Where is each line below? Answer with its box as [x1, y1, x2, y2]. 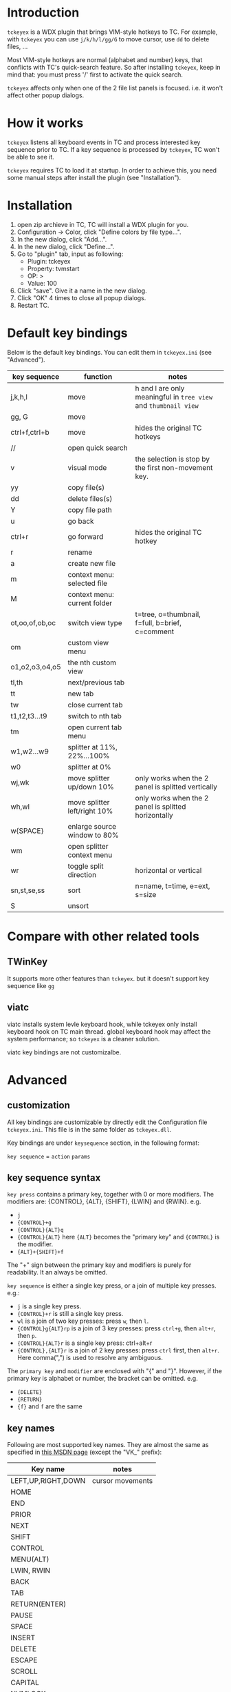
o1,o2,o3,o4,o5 [10, 662, 62, 671]
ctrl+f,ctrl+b [10, 427, 49, 437]
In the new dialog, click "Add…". [16, 235, 107, 243]
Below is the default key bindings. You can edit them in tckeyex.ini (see [7, 348, 212, 356]
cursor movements [91, 1476, 153, 1486]
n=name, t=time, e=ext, [135, 881, 210, 891]
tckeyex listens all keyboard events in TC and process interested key [7, 138, 201, 146]
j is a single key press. [16, 1302, 82, 1310]
